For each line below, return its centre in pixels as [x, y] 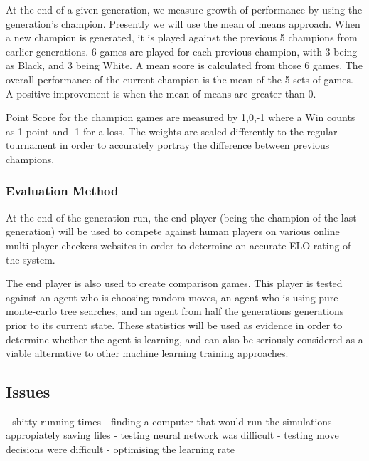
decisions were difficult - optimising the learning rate [120, 449]
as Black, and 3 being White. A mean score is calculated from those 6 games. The [184, 65]
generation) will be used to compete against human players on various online [173, 231]
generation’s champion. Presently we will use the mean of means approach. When [183, 23]
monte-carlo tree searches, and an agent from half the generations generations [175, 311]
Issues [28, 392]
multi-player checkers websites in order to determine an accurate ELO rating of [178, 245]
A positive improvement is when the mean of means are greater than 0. [161, 93]
